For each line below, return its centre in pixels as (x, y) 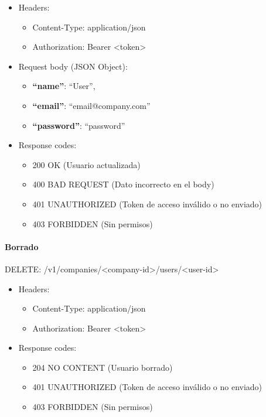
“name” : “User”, (64, 86)
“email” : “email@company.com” (91, 105)
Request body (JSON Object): (73, 66)
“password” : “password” (79, 125)
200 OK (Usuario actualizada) (86, 164)
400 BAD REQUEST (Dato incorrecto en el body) (123, 184)
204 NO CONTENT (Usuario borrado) (103, 367)
